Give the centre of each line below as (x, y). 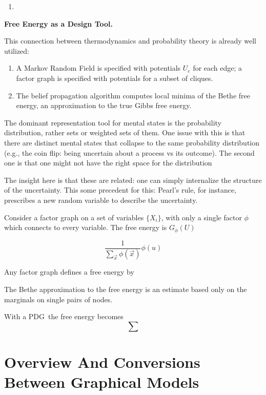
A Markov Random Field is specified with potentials (98, 68)
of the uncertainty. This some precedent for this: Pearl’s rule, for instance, (120, 190)
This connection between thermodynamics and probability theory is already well (130, 41)
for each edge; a (218, 68)
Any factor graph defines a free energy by (69, 272)
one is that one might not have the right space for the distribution (108, 163)
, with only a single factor (201, 217)
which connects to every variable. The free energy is (86, 227)
